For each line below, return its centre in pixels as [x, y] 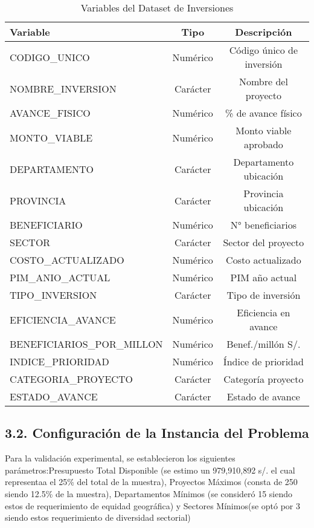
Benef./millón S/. [264, 344]
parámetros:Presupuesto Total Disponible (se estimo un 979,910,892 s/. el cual [150, 470]
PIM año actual [264, 277]
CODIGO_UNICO [50, 57]
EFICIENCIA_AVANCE [63, 319]
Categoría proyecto [264, 379]
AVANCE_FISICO [50, 113]
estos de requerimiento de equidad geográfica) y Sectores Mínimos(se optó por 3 [152, 505]
